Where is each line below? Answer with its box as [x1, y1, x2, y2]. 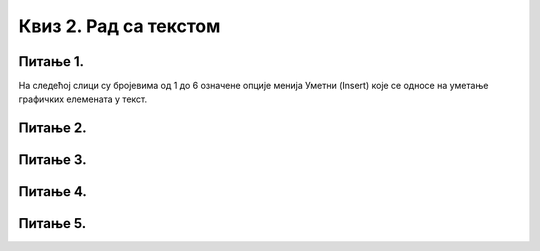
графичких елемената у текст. [18, 93, 148, 105]
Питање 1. [18, 53, 85, 70]
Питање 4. [18, 183, 87, 200]
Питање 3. [18, 151, 87, 169]
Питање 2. [18, 120, 87, 137]
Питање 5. [18, 215, 87, 232]
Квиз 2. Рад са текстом [18, 15, 221, 37]
